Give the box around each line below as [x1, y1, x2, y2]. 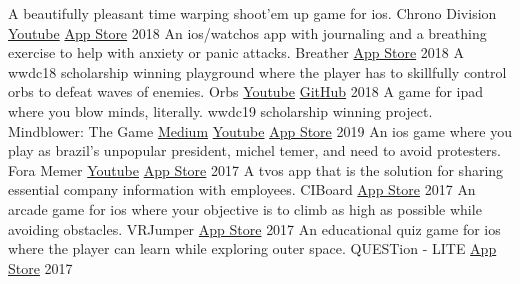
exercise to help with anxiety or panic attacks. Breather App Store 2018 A [8, 42, 464, 63]
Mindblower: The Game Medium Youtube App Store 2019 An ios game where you [8, 120, 512, 141]
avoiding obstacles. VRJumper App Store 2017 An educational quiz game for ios [8, 218, 501, 239]
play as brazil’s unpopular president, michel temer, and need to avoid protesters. [8, 140, 501, 161]
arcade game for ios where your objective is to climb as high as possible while [8, 198, 482, 219]
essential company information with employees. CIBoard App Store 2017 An [8, 179, 476, 200]
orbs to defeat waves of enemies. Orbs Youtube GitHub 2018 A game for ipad [8, 81, 484, 102]
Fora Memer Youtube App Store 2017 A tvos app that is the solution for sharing [8, 159, 504, 180]
